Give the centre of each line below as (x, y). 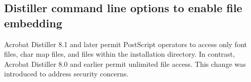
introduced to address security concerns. (66, 74)
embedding (33, 23)
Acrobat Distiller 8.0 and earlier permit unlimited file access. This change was (125, 64)
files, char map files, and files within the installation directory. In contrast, (120, 54)
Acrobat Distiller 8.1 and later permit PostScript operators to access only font (126, 44)
